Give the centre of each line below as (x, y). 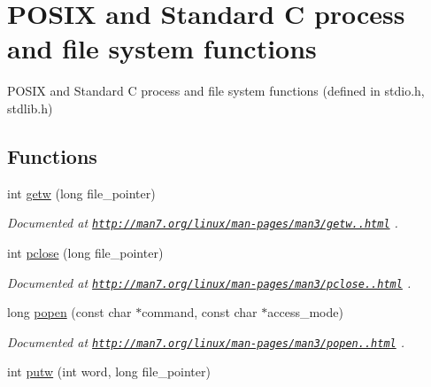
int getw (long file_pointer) (81, 193)
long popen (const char (69, 312)
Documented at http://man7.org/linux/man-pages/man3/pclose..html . (209, 282)
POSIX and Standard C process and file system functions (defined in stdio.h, (216, 91)
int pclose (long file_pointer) (85, 252)
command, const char (200, 312)
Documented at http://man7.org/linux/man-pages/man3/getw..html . (203, 223)
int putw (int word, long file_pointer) (109, 372)
